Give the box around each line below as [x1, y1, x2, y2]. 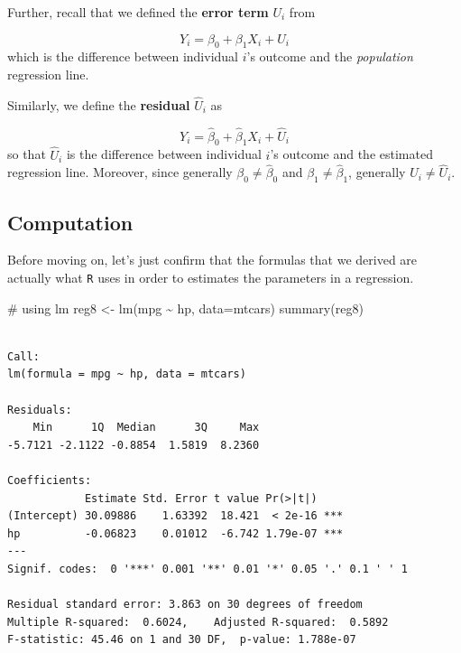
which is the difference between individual [7, 47, 239, 66]
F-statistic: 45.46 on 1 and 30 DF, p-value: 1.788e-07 [7, 633, 356, 647]
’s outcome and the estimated [270, 145, 433, 163]
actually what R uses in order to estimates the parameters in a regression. [7, 268, 414, 287]
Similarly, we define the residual [7, 95, 190, 114]
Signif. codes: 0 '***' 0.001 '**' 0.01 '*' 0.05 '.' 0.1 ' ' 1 [7, 563, 408, 575]
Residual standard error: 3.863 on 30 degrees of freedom [7, 598, 363, 611]
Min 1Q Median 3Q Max [32, 421, 260, 434]
